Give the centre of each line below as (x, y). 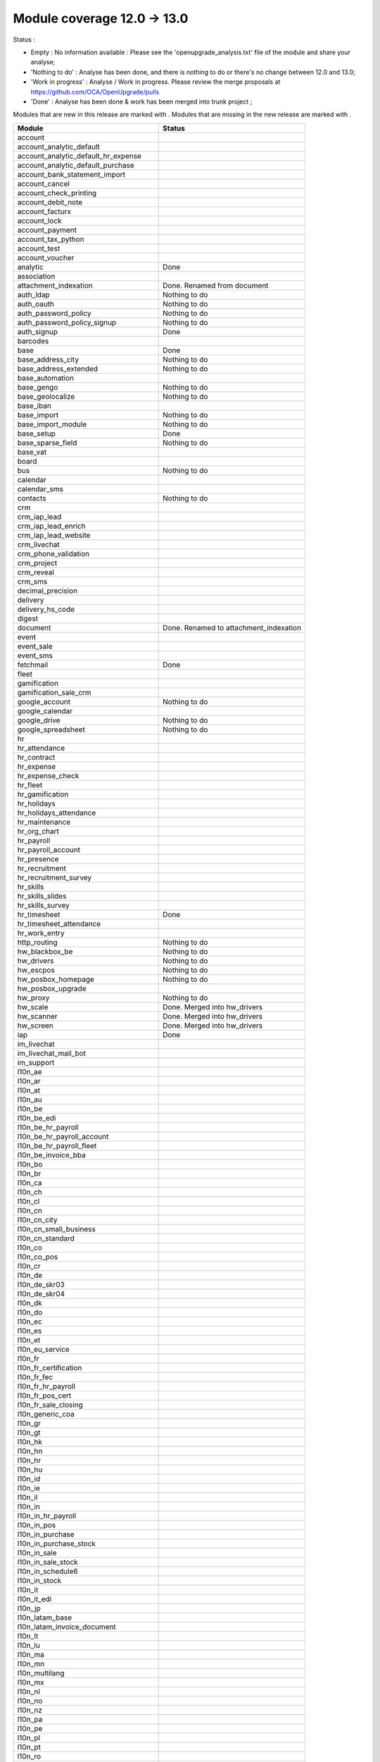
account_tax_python (51, 239)
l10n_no (30, 1701)
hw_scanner (37, 1016)
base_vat (32, 452)
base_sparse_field (47, 443)
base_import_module (52, 424)
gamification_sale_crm (54, 692)
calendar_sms (40, 488)
